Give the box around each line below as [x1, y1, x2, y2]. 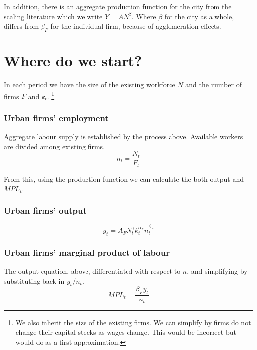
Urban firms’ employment [4, 111, 109, 124]
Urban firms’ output [4, 204, 86, 216]
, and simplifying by [187, 266, 248, 276]
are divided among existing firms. [4, 141, 105, 151]
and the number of [185, 79, 242, 90]
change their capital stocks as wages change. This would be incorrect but [15, 327, 236, 337]
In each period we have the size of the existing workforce [4, 79, 175, 90]
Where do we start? [4, 50, 142, 71]
